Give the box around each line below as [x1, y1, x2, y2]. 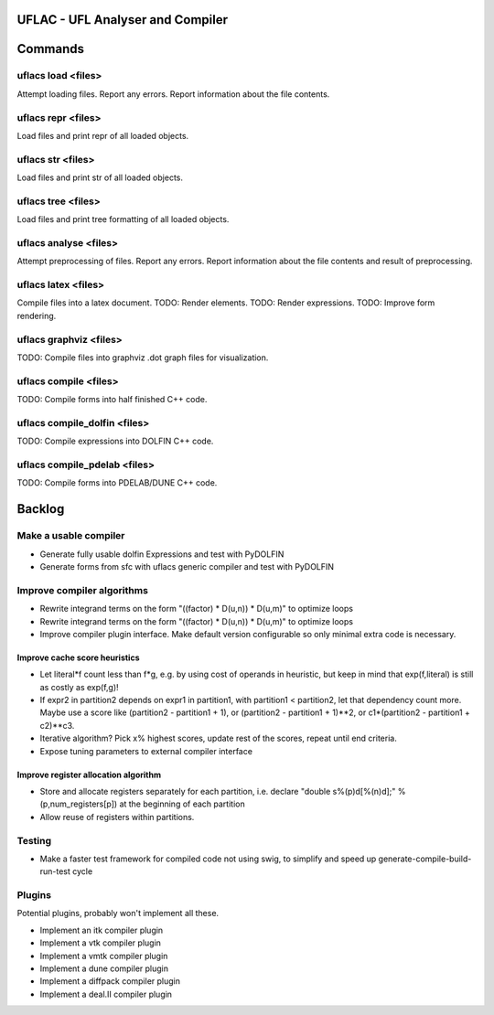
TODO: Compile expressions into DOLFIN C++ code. [16, 435, 214, 447]
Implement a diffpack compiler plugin [39, 976, 180, 987]
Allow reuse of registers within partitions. [39, 811, 195, 822]
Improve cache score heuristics [16, 652, 140, 663]
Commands [16, 41, 85, 57]
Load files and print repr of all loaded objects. [16, 130, 189, 141]
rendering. [16, 310, 57, 321]
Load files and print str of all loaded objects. [16, 172, 183, 183]
